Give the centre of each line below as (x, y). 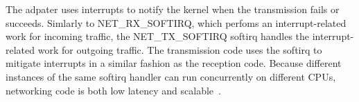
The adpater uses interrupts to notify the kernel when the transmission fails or (173, 9)
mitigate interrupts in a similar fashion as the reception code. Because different (174, 63)
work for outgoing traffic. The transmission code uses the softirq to (180, 49)
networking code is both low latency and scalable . (113, 90)
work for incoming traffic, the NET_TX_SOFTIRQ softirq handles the (158, 36)
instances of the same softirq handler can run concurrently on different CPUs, (171, 76)
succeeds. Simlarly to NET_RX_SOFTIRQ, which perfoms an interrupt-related (176, 22)
